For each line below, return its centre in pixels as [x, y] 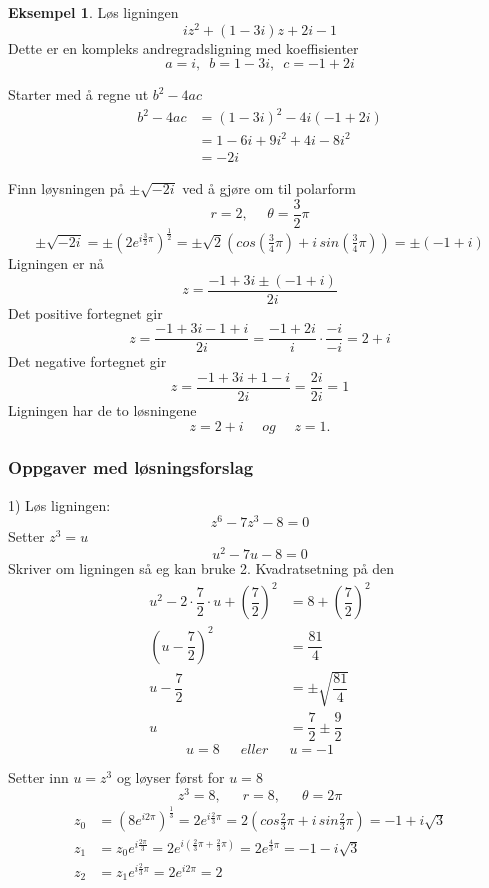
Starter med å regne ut [78, 94]
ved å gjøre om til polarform [269, 187]
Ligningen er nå [56, 262]
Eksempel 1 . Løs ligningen [93, 12]
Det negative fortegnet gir [87, 361]
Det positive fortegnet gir [85, 312]
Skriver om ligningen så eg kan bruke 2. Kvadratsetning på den [201, 568]
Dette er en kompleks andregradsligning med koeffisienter [183, 47]
